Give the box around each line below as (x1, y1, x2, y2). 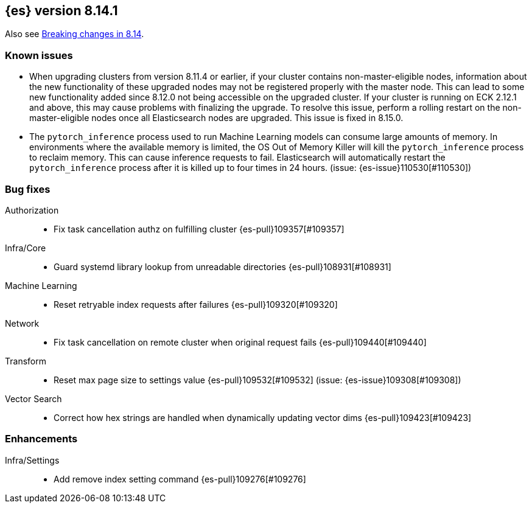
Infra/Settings (5, 454, 60, 465)
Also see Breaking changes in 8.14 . (5, 29, 144, 40)
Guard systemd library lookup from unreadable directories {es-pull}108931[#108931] (54, 261, 391, 272)
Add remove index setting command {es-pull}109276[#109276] (54, 473, 306, 484)
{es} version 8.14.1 (5, 3, 118, 18)
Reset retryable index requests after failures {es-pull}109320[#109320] (54, 299, 338, 310)
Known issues (5, 49, 73, 61)
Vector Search (5, 393, 62, 404)
